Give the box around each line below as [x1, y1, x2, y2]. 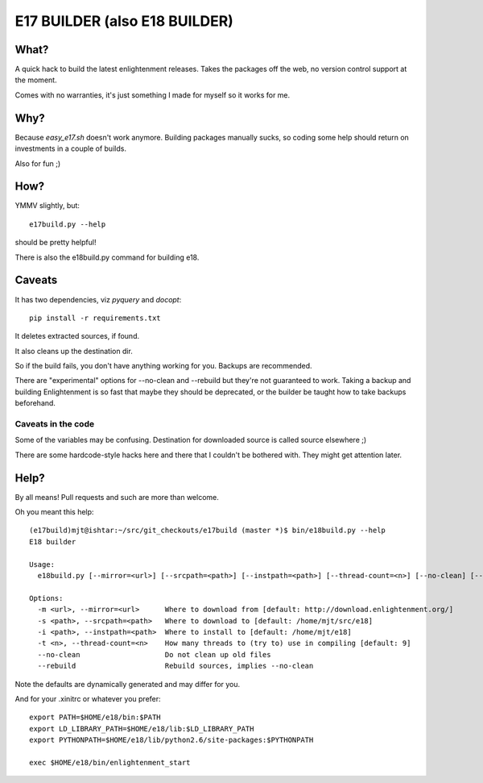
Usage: [29, 560, 56, 569]
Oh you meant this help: [14, 507, 94, 517]
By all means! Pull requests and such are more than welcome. [14, 492, 219, 502]
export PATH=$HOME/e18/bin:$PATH [29, 713, 161, 722]
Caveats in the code [14, 419, 95, 430]
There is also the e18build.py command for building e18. [14, 252, 200, 262]
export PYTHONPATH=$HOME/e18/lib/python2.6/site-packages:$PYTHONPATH [29, 735, 314, 745]
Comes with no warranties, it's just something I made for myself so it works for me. [14, 90, 291, 100]
